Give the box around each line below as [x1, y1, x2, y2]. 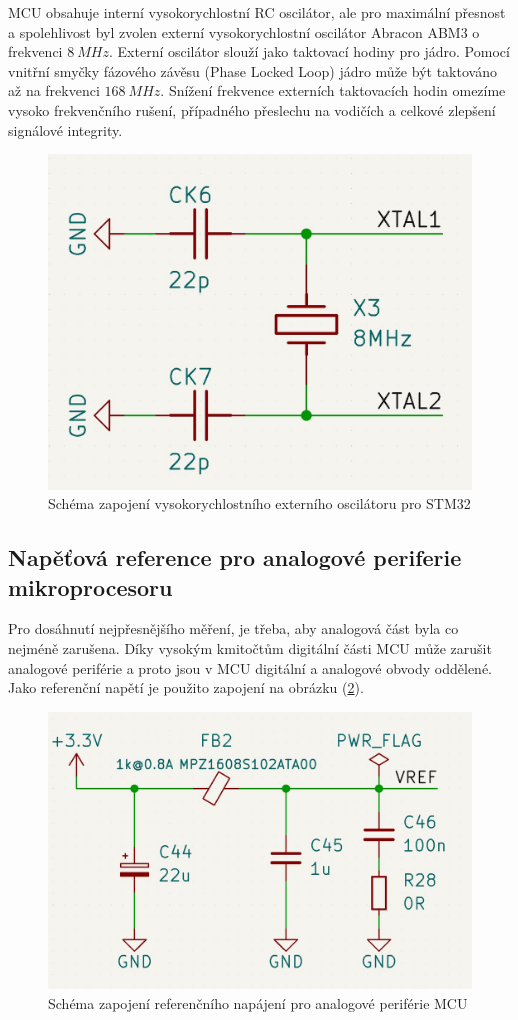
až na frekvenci [8, 80, 100, 101]
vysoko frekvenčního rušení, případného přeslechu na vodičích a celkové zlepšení [8, 99, 496, 120]
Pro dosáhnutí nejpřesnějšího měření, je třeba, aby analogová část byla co [8, 618, 459, 639]
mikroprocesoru [8, 571, 173, 602]
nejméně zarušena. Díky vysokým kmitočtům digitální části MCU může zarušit [8, 637, 492, 658]
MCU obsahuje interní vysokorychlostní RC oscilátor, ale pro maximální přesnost [8, 2, 506, 22]
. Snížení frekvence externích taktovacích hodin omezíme [160, 80, 506, 101]
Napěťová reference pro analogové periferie [8, 542, 462, 573]
